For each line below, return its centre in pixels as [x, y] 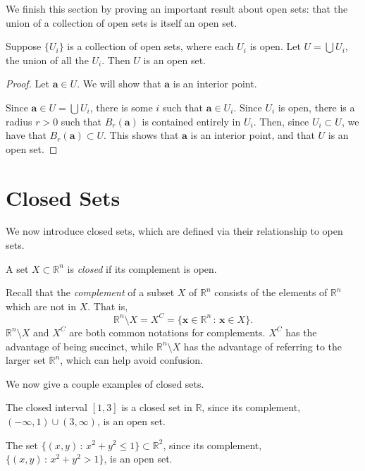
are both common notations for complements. [167, 332]
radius [19, 121]
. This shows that [141, 135]
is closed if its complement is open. [142, 268]
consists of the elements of [271, 292]
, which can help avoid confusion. [131, 360]
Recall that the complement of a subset [90, 292]
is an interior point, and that [253, 135]
